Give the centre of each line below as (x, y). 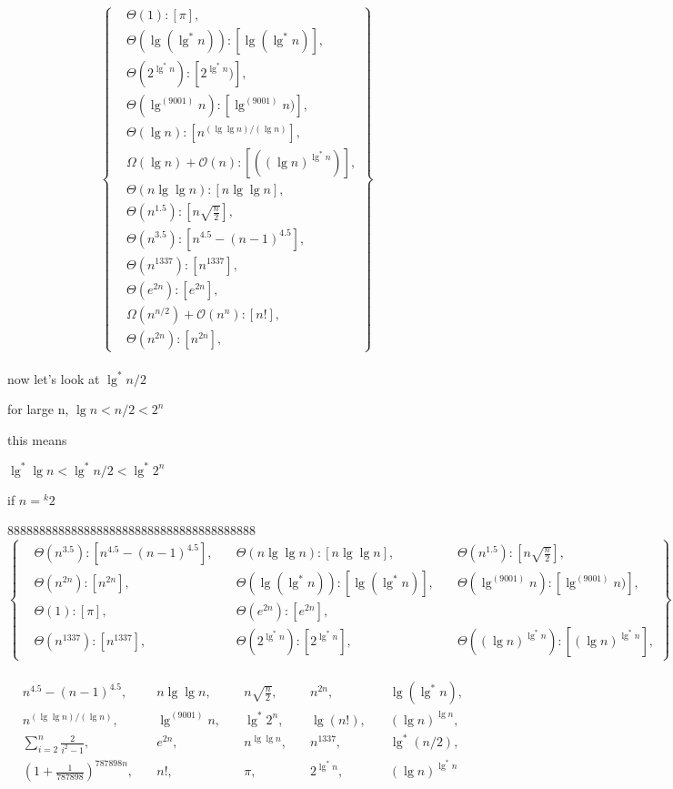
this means (37, 439)
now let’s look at (54, 378)
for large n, (38, 409)
